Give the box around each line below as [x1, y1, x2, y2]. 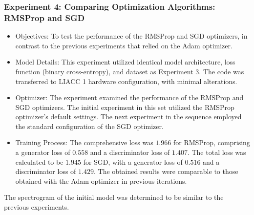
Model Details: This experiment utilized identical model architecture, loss [15, 57, 235, 67]
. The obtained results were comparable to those [93, 166, 238, 176]
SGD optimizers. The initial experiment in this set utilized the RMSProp [15, 102, 234, 112]
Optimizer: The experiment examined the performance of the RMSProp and [15, 92, 244, 103]
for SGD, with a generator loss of [83, 156, 183, 167]
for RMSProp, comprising [173, 137, 250, 148]
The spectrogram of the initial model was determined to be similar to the [4, 192, 224, 202]
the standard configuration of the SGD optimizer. [15, 121, 164, 131]
